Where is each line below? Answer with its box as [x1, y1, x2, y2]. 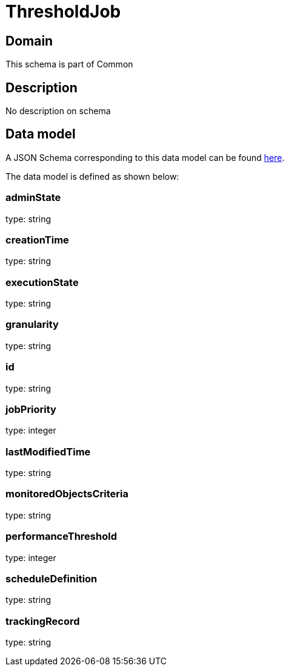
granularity [5, 318, 59, 331]
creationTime [5, 233, 69, 246]
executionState [5, 276, 79, 288]
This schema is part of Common [5, 59, 133, 70]
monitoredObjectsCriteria [5, 488, 129, 500]
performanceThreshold [5, 530, 117, 543]
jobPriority [5, 403, 56, 415]
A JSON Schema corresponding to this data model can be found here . [5, 152, 285, 163]
